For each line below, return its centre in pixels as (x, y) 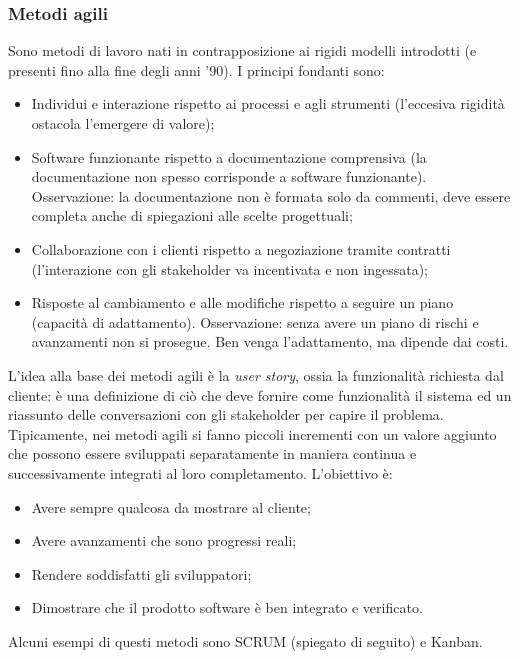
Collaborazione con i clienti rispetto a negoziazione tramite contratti (241, 248)
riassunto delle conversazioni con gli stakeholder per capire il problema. (226, 414)
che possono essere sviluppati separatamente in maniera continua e (212, 453)
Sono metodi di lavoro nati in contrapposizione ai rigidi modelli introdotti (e (242, 50)
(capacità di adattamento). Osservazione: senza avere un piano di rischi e (255, 321)
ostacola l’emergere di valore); (123, 123)
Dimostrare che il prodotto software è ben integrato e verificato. (227, 607)
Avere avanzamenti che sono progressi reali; (164, 540)
